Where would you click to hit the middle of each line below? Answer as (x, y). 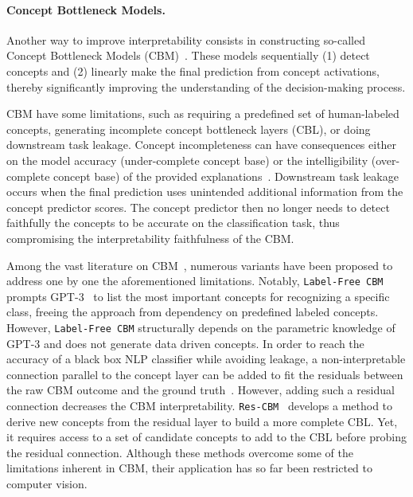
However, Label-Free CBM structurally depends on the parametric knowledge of (201, 327)
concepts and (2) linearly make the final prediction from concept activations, (193, 70)
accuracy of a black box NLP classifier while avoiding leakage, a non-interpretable (206, 359)
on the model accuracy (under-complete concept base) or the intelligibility (187, 160)
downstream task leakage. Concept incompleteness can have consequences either (202, 145)
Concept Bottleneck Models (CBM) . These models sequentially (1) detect (188, 55)
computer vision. (47, 484)
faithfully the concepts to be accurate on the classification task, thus (173, 223)
